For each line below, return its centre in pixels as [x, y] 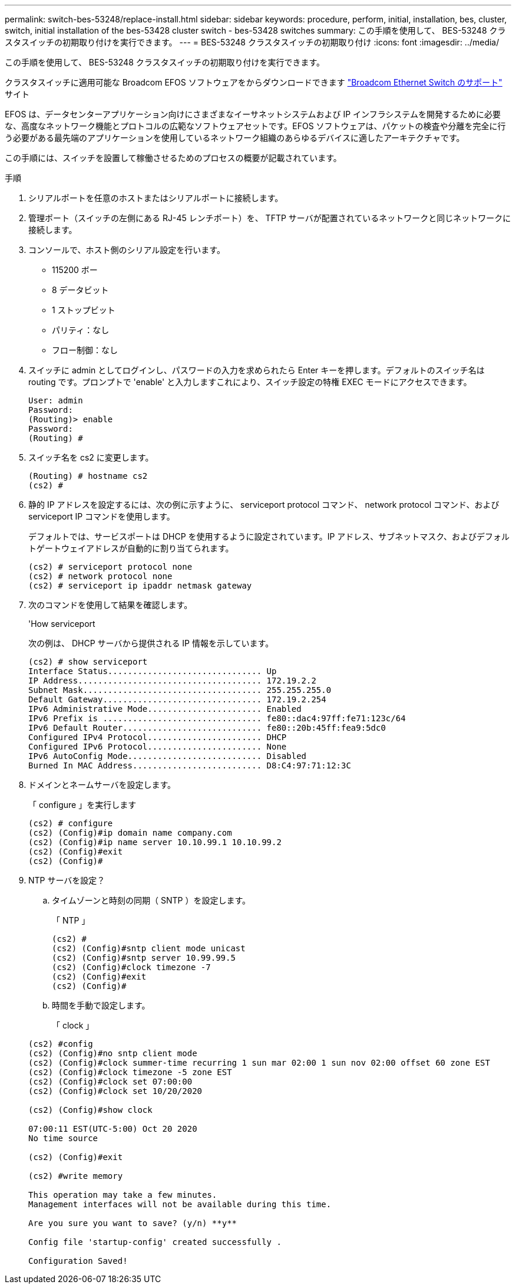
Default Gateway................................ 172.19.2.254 [177, 699]
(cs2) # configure [71, 823]
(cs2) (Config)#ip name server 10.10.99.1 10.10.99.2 [155, 842]
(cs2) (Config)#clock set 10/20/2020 [115, 1091]
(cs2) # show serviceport [88, 662]
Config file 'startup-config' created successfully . [155, 1242]
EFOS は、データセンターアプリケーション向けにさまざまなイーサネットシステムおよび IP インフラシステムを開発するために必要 [253, 114]
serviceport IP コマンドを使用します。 [102, 516]
